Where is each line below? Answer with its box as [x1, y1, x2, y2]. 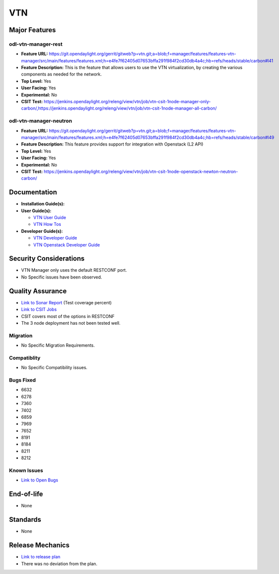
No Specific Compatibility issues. [21, 365, 87, 370]
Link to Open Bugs [21, 477, 58, 483]
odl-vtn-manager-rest [9, 40, 63, 47]
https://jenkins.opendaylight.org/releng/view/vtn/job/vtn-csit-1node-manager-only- [44, 99, 211, 105]
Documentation [9, 188, 57, 197]
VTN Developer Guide [33, 235, 77, 241]
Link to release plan [21, 554, 61, 560]
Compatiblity [9, 354, 41, 361]
